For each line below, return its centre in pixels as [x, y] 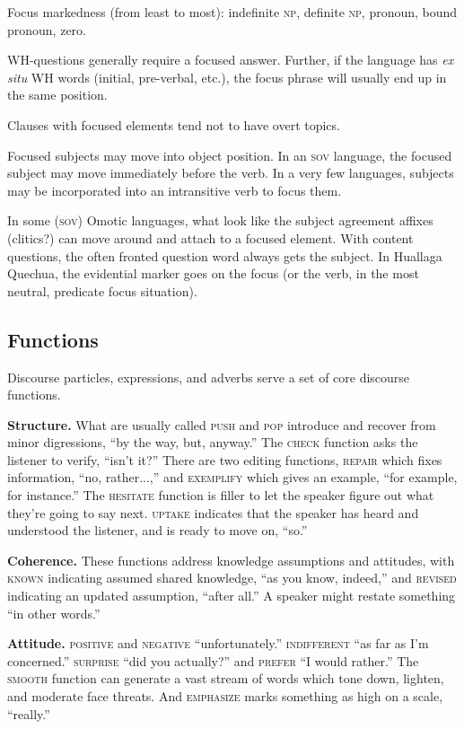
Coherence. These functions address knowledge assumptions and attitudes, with [231, 560]
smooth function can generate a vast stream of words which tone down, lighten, [226, 678]
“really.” [29, 713]
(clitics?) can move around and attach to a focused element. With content [210, 237]
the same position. [57, 95]
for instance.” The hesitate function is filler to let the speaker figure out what [221, 495]
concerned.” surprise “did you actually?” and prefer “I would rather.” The [213, 660]
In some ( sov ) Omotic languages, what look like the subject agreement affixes [220, 220]
